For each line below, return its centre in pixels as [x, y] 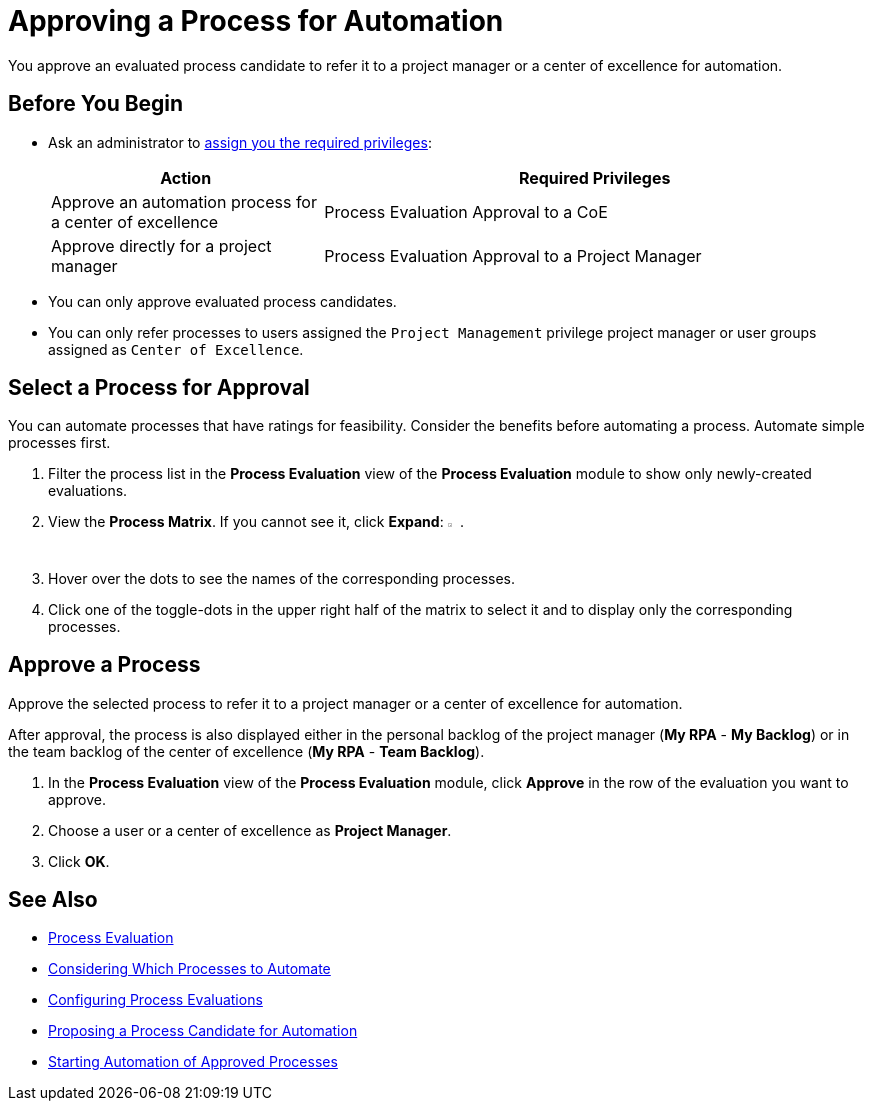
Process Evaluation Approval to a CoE [466, 211]
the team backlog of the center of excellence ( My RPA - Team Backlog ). [246, 751]
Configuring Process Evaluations [155, 1000]
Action [186, 177]
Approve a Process [104, 665]
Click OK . [79, 861]
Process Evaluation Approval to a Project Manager [513, 255]
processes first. [59, 443]
